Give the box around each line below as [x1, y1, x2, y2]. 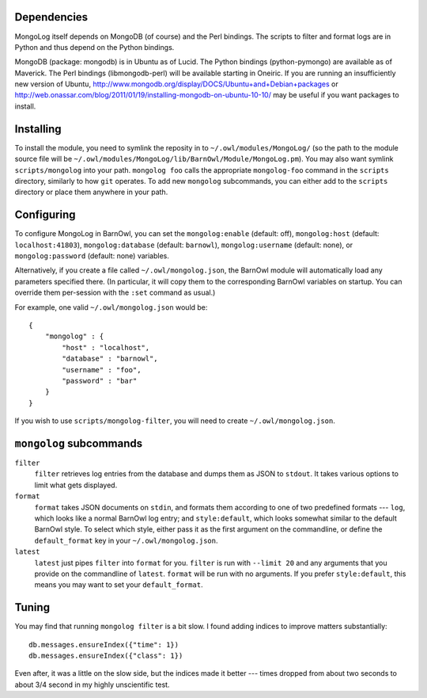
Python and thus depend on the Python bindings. [14, 42, 175, 51]
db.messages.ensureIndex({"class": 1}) [28, 650, 183, 660]
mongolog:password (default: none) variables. [14, 251, 170, 261]
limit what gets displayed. [34, 480, 118, 490]
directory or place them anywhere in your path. [14, 187, 168, 197]
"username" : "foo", [62, 365, 142, 374]
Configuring [14, 208, 76, 222]
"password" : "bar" [62, 376, 138, 385]
